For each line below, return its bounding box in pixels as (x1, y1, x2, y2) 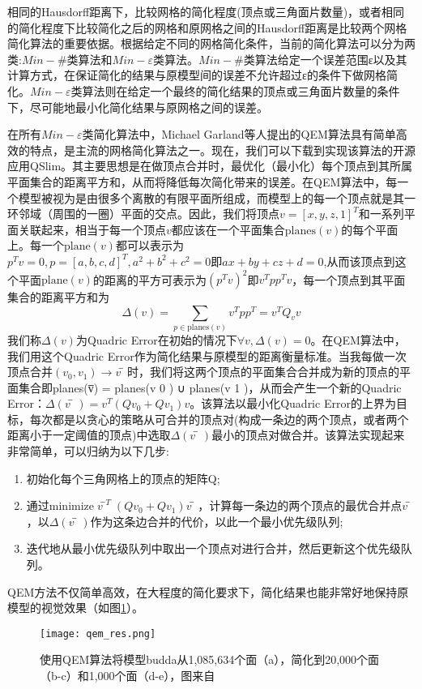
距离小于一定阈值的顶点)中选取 (7, 426, 171, 443)
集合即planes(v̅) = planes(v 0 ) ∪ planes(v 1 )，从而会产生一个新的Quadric (18, 379, 402, 396)
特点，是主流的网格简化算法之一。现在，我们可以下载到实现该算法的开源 (29, 141, 416, 158)
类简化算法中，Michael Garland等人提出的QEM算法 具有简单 (82, 126, 396, 143)
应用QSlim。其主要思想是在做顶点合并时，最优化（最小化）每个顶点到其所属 (7, 157, 413, 174)
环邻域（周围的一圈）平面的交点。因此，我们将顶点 (7, 205, 279, 222)
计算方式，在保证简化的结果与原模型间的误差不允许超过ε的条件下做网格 (7, 66, 386, 83)
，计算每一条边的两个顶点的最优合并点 (198, 497, 403, 514)
